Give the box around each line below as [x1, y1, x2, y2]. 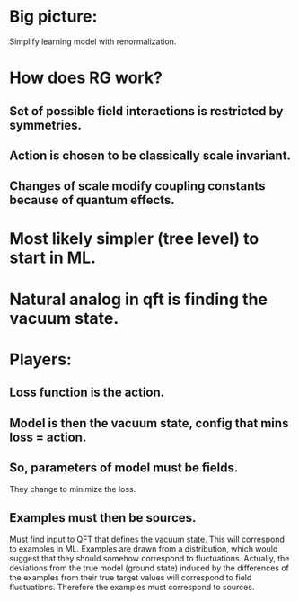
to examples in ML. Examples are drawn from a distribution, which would [9, 543, 278, 554]
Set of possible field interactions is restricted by [9, 103, 284, 119]
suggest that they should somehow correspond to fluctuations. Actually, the [9, 553, 290, 564]
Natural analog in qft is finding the [9, 289, 268, 309]
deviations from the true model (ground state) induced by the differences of [9, 562, 289, 573]
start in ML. [9, 247, 97, 268]
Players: [9, 349, 72, 370]
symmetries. [9, 117, 83, 132]
